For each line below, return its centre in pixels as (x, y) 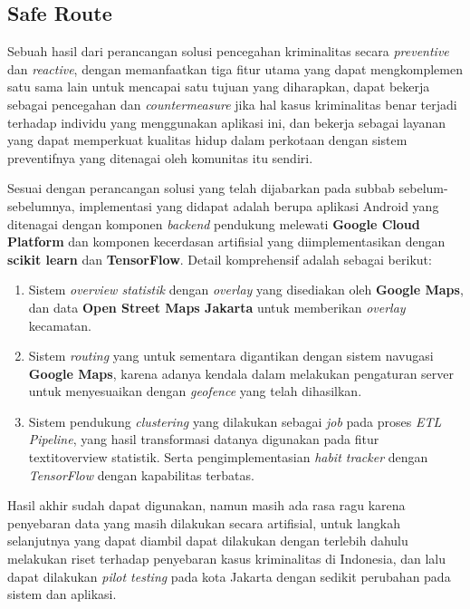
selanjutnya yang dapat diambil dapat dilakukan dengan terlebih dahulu (208, 541)
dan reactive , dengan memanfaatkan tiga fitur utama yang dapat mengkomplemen (235, 68)
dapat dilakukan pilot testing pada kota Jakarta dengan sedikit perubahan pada (229, 576)
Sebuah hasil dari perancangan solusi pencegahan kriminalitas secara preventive (228, 51)
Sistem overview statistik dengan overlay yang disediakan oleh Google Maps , (246, 290)
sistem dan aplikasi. (62, 594)
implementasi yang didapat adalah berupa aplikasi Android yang (259, 205)
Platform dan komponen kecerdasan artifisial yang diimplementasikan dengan (226, 242)
